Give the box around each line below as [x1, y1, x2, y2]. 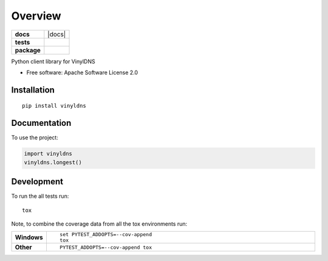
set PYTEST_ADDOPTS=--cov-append [60, 231, 152, 238]
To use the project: [11, 134, 59, 141]
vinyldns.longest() [24, 159, 82, 165]
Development [11, 176, 64, 187]
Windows [15, 233, 43, 242]
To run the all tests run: [11, 192, 69, 200]
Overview [11, 9, 61, 23]
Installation [11, 85, 55, 95]
